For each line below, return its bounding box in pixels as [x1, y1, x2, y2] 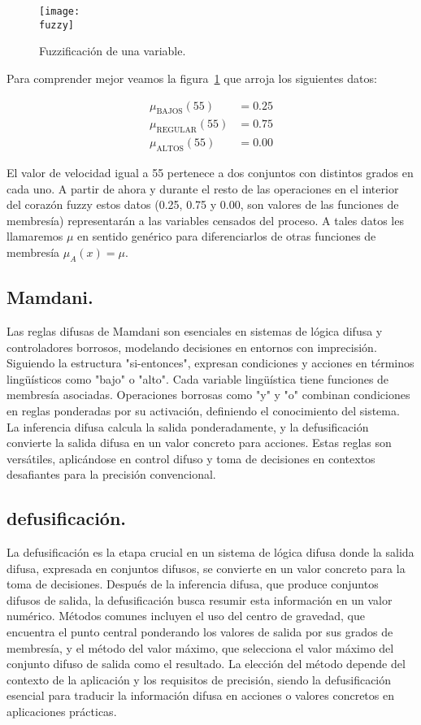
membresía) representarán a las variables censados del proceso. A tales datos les [7, 211, 404, 228]
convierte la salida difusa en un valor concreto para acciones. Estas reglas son [7, 434, 392, 451]
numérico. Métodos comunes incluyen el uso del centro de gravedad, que [7, 607, 365, 624]
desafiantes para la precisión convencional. [7, 466, 216, 483]
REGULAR [156, 126, 197, 135]
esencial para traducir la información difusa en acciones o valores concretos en [7, 687, 394, 704]
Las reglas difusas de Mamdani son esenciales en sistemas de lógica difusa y [7, 322, 383, 339]
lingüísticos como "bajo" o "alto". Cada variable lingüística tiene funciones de [7, 370, 389, 387]
